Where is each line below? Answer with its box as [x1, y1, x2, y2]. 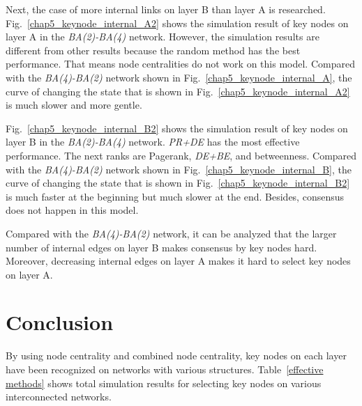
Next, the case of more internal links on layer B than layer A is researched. [6, 2, 326, 16]
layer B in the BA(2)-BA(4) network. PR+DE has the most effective [6, 134, 300, 149]
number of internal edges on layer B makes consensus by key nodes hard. [6, 240, 317, 254]
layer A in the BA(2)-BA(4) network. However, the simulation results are [6, 29, 319, 44]
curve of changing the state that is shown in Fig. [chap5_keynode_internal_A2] [6, 84, 350, 98]
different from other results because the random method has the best [6, 42, 301, 57]
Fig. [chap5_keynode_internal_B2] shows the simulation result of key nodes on [6, 120, 348, 135]
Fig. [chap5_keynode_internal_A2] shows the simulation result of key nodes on [6, 15, 349, 30]
